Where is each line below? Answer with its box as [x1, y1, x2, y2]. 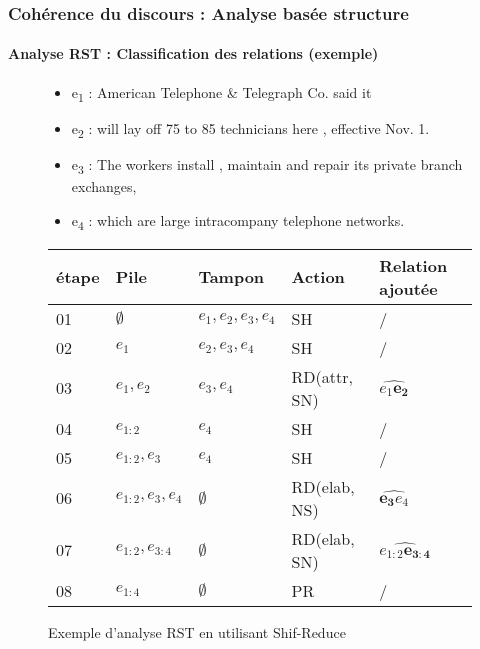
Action [291, 265, 345, 289]
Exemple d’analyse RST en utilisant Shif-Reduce [48, 621, 346, 642]
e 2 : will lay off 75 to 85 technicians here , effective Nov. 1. [71, 117, 430, 141]
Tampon [198, 265, 265, 289]
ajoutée [379, 276, 438, 300]
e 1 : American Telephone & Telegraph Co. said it [71, 81, 372, 105]
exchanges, [71, 176, 137, 197]
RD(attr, [291, 364, 353, 388]
